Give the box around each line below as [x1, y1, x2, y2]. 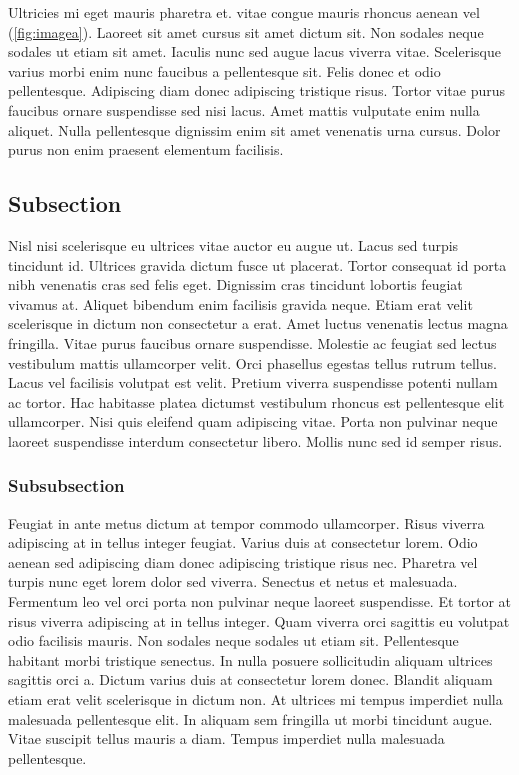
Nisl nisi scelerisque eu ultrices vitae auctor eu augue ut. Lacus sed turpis [8, 234, 459, 255]
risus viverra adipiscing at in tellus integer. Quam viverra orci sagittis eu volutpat [8, 610, 510, 631]
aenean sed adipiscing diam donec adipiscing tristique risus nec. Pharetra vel [8, 551, 478, 572]
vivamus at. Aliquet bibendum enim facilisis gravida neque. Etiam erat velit [8, 293, 473, 314]
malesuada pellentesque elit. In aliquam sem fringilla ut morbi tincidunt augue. [8, 708, 493, 729]
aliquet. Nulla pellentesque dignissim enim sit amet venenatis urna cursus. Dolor [8, 119, 501, 140]
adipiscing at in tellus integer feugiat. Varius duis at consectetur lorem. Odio [8, 532, 478, 553]
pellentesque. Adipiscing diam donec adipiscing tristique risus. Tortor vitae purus [8, 80, 505, 101]
